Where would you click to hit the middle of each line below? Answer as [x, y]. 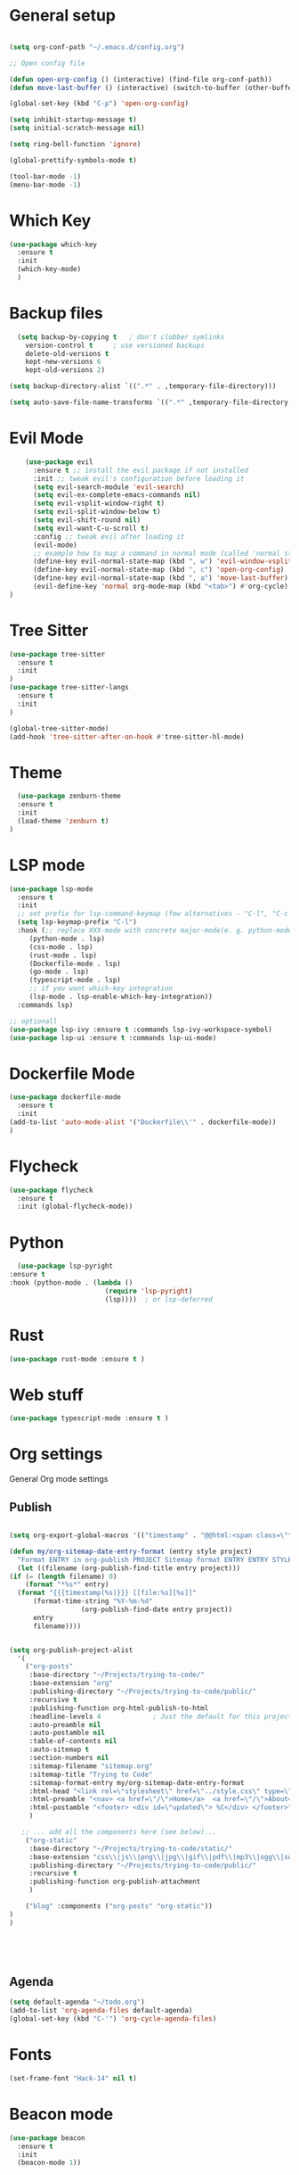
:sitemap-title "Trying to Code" [91, 1774]
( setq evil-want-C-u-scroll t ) [91, 528]
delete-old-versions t [67, 353]
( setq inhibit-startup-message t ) [73, 120]
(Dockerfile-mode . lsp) [75, 963]
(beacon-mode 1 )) [49, 2163]
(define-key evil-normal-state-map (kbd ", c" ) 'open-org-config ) [158, 570]
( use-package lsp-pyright [65, 1266]
